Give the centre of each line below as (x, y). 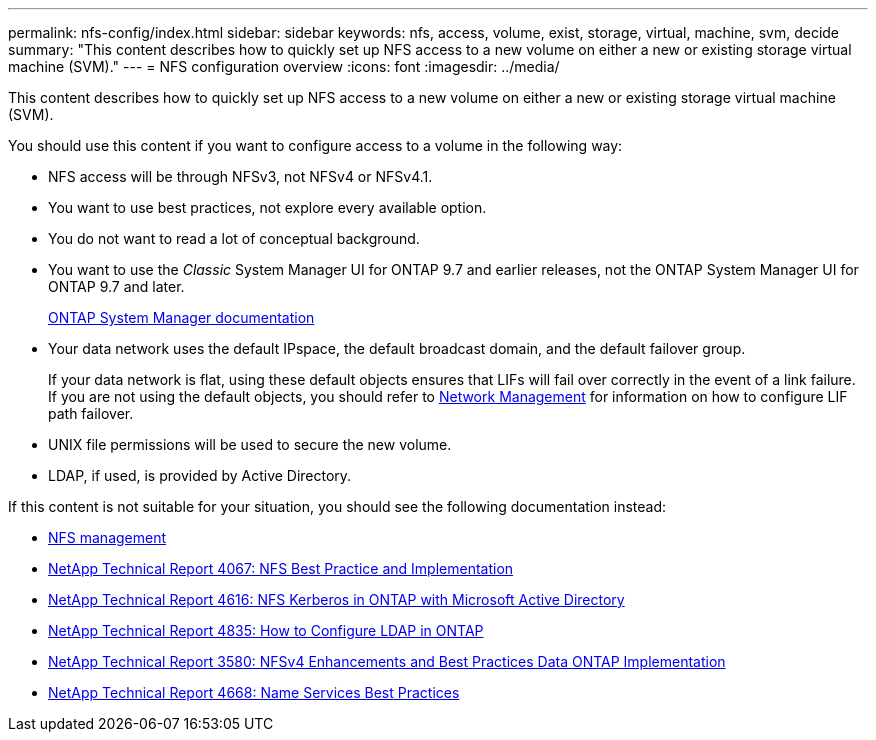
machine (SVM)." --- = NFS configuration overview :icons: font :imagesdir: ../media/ (284, 66)
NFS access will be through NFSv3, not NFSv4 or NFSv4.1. (240, 176)
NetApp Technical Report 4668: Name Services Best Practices (254, 692)
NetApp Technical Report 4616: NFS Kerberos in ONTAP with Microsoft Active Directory (336, 599)
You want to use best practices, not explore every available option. (267, 207)
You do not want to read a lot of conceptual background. (234, 238)
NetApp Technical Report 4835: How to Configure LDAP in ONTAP (266, 630)
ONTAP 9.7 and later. (116, 286)
